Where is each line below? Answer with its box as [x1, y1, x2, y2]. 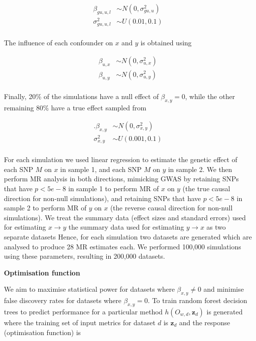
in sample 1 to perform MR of [68, 183, 159, 193]
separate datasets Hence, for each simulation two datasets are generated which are [4, 231, 252, 241]
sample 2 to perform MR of [4, 203, 87, 213]
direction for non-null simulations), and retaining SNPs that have [4, 193, 201, 203]
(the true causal [182, 183, 230, 193]
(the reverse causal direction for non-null [110, 203, 233, 213]
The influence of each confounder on [4, 37, 113, 48]
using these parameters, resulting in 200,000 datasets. [4, 251, 165, 261]
